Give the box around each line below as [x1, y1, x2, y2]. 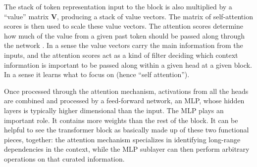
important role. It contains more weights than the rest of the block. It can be [4, 115, 238, 125]
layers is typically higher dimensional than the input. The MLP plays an [4, 105, 224, 115]
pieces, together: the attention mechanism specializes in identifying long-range [4, 134, 241, 144]
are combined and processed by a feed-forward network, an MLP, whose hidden [4, 95, 245, 106]
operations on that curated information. [4, 153, 125, 164]
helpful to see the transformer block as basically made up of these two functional [4, 125, 249, 135]
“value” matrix [4, 11, 49, 21]
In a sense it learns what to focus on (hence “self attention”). [4, 69, 190, 80]
